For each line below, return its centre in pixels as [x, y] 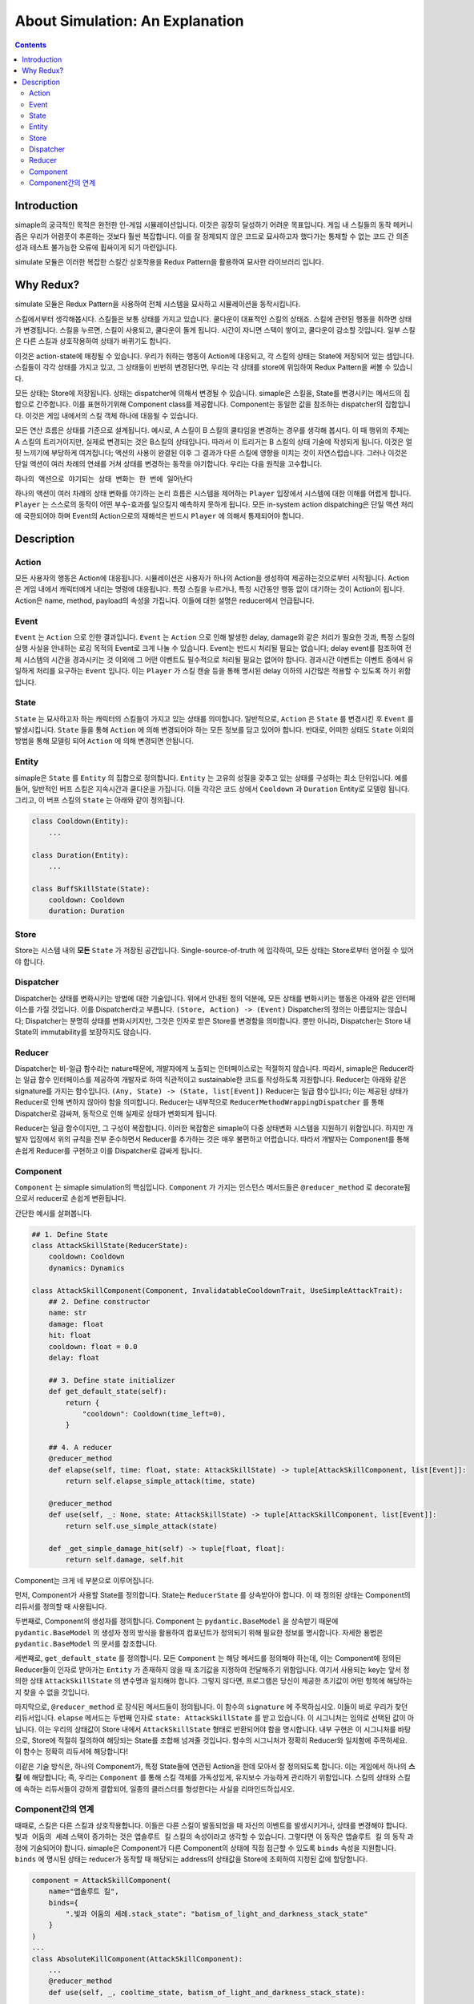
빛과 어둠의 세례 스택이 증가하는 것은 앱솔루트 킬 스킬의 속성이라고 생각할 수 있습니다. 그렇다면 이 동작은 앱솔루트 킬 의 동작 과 [214, 1836]
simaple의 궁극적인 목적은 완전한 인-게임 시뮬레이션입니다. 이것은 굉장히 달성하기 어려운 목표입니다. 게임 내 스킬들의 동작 [203, 225]
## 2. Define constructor [99, 1302]
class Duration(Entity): [80, 855]
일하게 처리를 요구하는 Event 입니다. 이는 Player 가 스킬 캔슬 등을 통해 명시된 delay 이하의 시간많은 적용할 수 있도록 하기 [205, 671]
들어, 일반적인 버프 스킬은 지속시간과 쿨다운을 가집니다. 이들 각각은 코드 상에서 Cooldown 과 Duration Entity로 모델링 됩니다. [212, 789]
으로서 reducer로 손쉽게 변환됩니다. [70, 1198]
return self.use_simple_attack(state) [141, 1526]
